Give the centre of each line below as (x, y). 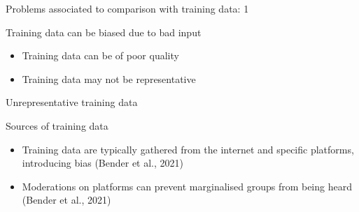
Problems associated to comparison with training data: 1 (127, 8)
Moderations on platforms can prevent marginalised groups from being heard (187, 186)
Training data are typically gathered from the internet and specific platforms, (188, 149)
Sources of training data (57, 125)
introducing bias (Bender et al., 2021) (103, 163)
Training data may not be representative (109, 78)
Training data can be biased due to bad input (104, 32)
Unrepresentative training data (72, 102)
